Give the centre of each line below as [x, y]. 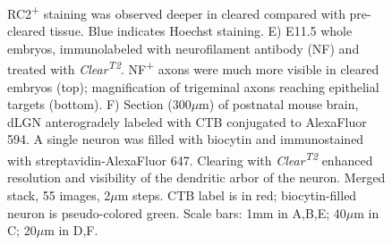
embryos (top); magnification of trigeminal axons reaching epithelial [193, 86]
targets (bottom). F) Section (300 [99, 104]
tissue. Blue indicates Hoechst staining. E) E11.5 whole [201, 31]
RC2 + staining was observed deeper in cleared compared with [176, 12]
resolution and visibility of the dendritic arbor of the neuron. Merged [196, 177]
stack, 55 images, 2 [59, 194]
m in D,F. [71, 230]
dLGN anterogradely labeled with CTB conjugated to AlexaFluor [187, 121]
